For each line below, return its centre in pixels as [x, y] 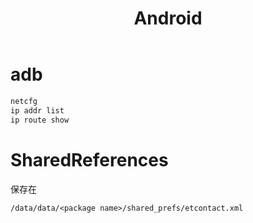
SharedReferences [89, 159]
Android [168, 18]
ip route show [40, 120]
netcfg [24, 101]
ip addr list [37, 110]
